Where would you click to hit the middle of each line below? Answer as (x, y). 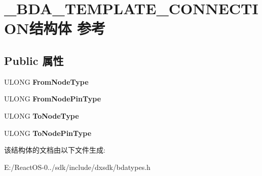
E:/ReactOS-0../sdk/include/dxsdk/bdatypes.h (77, 167)
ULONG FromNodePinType (53, 99)
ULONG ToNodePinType (48, 133)
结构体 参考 (67, 28)
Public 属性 (34, 60)
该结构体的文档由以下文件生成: (55, 150)
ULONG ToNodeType (42, 115)
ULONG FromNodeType (46, 81)
